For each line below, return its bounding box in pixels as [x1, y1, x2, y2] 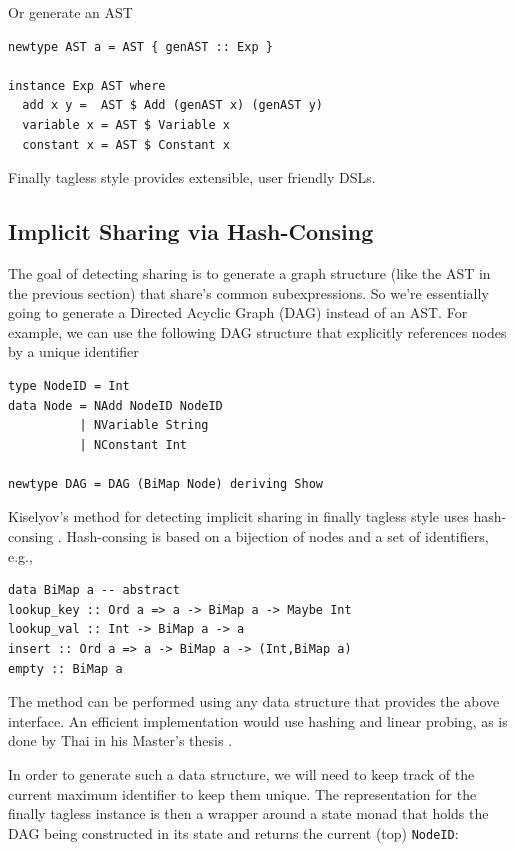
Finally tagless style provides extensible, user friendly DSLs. [8, 167, 376, 188]
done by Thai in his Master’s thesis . [8, 730, 233, 751]
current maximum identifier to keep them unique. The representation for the [8, 783, 477, 804]
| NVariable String [79, 418, 209, 433]
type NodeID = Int [8, 378, 130, 393]
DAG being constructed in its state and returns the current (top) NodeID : [8, 822, 459, 843]
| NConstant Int [79, 437, 187, 452]
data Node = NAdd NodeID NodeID [8, 398, 223, 413]
